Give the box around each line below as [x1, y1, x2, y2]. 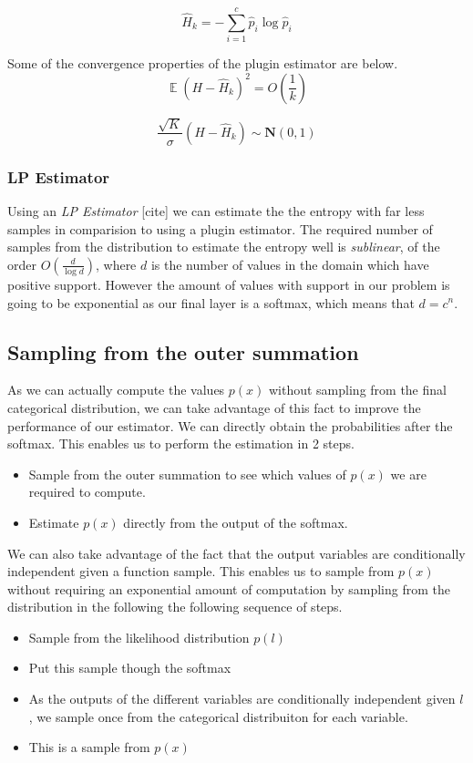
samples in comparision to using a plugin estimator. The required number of [7, 219, 433, 238]
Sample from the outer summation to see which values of [28, 464, 346, 483]
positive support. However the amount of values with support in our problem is [7, 274, 450, 294]
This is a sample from [28, 737, 150, 757]
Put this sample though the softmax [28, 658, 231, 677]
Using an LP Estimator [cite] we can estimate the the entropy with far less [7, 201, 425, 221]
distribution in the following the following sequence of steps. [7, 597, 343, 616]
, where [95, 254, 137, 273]
